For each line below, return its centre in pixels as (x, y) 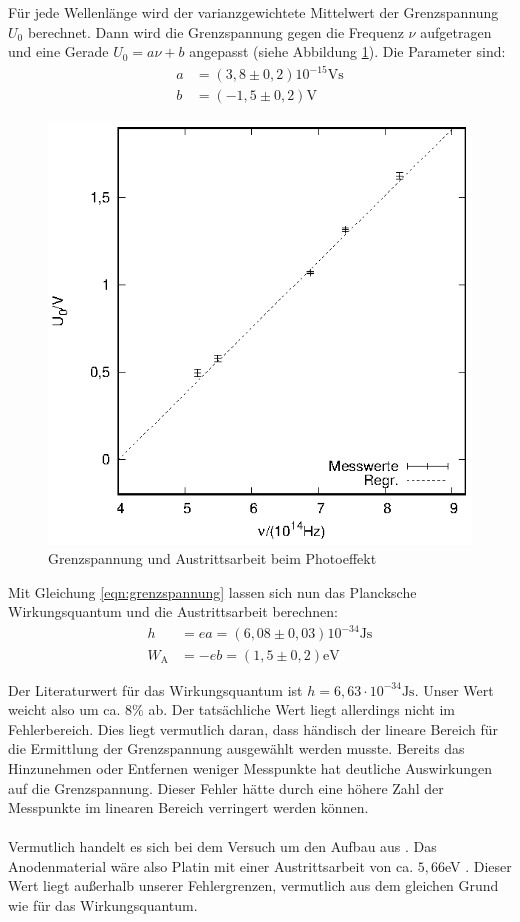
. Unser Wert (454, 689)
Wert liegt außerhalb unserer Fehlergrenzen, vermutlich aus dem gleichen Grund (253, 885)
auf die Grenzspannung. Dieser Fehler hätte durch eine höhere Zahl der (226, 787)
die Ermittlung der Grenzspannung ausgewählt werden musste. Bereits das (236, 748)
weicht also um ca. (64, 709)
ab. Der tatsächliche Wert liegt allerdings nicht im (301, 709)
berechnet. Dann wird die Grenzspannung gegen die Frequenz (215, 31)
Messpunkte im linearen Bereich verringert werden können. (188, 807)
